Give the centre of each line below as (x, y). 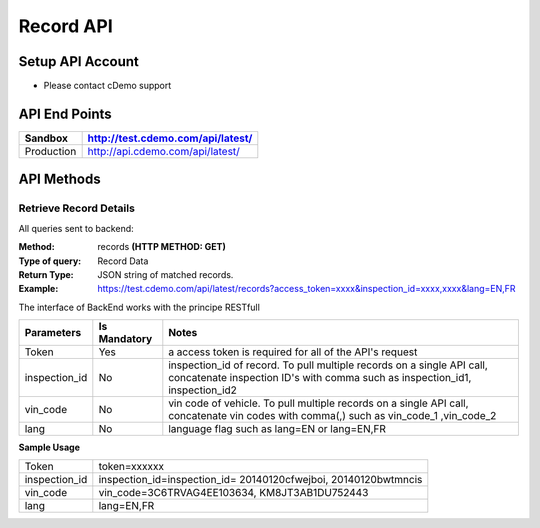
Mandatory (125, 339)
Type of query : (50, 261)
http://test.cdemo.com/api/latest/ (170, 138)
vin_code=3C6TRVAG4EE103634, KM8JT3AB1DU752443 (233, 493)
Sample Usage (49, 447)
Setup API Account (79, 61)
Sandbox (46, 138)
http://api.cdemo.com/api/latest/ (163, 151)
